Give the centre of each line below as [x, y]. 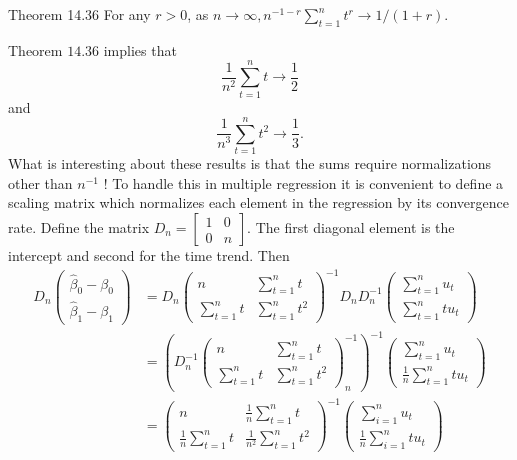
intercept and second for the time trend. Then [149, 255]
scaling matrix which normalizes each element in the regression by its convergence [259, 202]
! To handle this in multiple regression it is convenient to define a [303, 182]
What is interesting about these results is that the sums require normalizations [250, 163]
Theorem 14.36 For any [79, 14]
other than [40, 182]
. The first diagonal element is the [351, 227]
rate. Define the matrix [79, 227]
